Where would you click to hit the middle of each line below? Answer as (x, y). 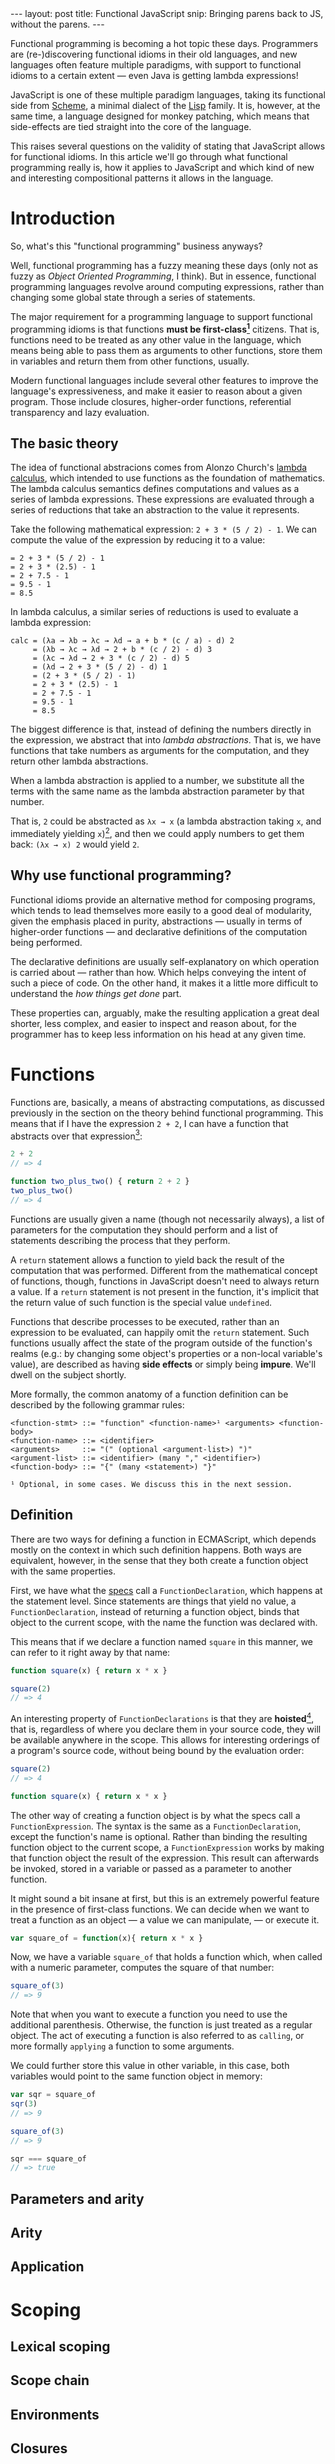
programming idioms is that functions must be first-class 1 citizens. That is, (165, 328)
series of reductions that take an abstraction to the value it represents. (155, 510)
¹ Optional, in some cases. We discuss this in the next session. (151, 1484)
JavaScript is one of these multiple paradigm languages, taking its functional (168, 95)
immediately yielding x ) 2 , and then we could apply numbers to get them (157, 833)
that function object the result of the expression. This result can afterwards (165, 1858)
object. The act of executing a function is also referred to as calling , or (157, 2036)
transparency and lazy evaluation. (80, 412)
